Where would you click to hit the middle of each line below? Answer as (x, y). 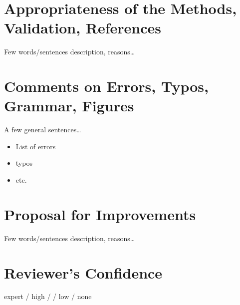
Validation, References (83, 28)
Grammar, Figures (69, 106)
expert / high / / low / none (48, 296)
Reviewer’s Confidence (83, 272)
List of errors (36, 146)
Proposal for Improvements (100, 214)
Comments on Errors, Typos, (106, 86)
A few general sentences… (43, 130)
